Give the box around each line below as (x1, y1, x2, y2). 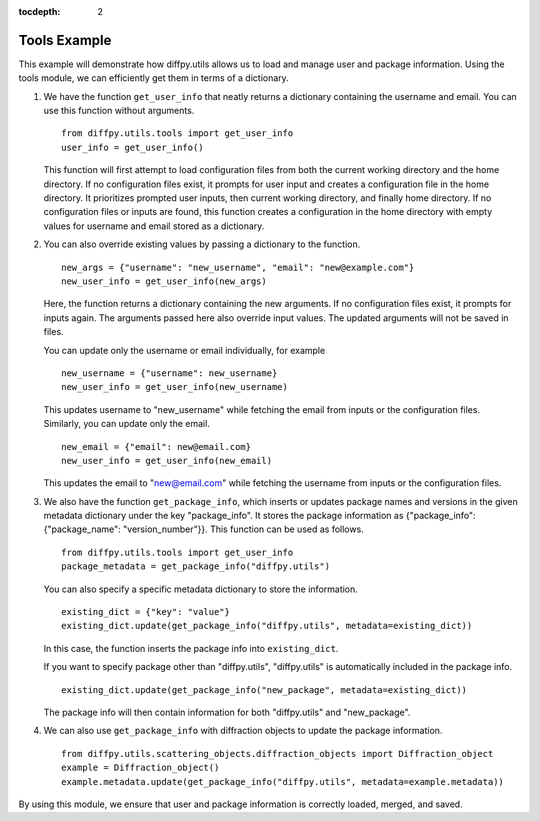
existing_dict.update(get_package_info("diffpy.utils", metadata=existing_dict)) (61, 620, 473, 632)
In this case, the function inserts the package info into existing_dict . (43, 642, 339, 654)
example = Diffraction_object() (61, 762, 220, 774)
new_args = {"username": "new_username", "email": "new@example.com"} (61, 261, 415, 273)
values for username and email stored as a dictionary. (43, 220, 265, 232)
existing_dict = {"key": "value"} (61, 606, 230, 618)
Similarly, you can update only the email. (43, 418, 210, 430)
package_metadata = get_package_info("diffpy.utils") (61, 561, 330, 572)
